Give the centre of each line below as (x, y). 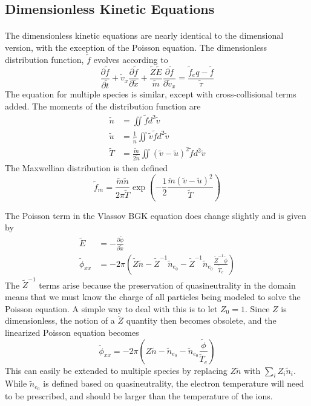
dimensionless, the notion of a (60, 320)
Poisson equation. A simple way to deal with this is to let (111, 308)
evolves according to (131, 59)
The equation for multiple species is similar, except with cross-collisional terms (151, 94)
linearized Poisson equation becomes (72, 332)
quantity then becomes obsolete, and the (201, 320)
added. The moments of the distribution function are (103, 106)
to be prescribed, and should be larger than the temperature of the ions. (139, 396)
